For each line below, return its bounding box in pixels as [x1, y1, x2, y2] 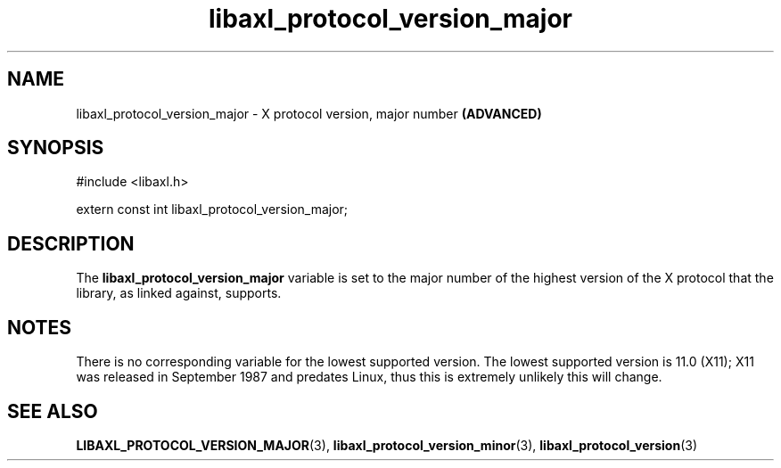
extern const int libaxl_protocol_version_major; [76, 201, 349, 218]
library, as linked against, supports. [76, 285, 282, 301]
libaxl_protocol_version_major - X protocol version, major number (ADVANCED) [76, 105, 542, 121]
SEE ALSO [7, 399, 98, 423]
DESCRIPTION [7, 232, 135, 255]
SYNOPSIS [7, 136, 104, 160]
